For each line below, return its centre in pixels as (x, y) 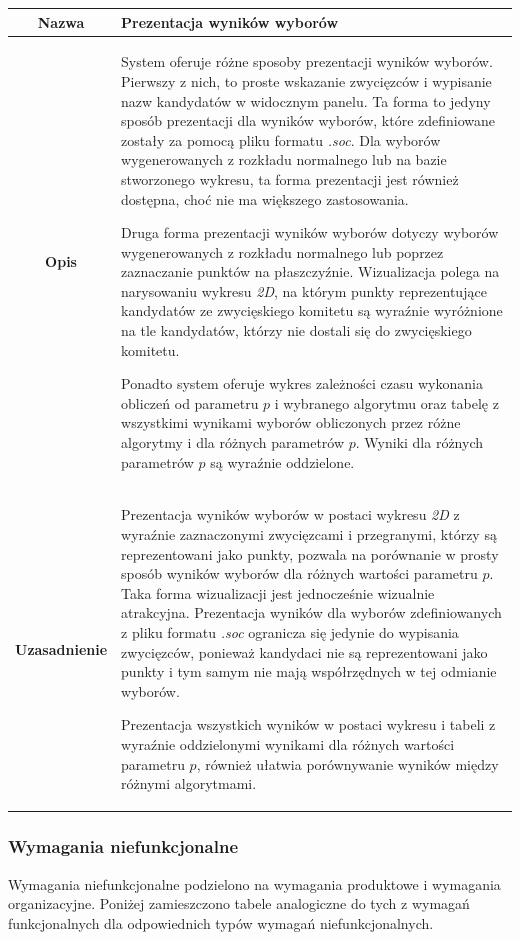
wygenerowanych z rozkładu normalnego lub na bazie (284, 159)
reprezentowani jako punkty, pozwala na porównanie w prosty (310, 553)
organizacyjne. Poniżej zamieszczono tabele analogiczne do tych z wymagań (239, 903)
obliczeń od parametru (190, 402)
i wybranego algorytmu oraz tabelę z (386, 402)
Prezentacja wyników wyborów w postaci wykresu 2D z (290, 514)
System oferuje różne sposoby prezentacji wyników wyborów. (307, 61)
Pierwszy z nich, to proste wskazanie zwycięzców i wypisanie (306, 80)
